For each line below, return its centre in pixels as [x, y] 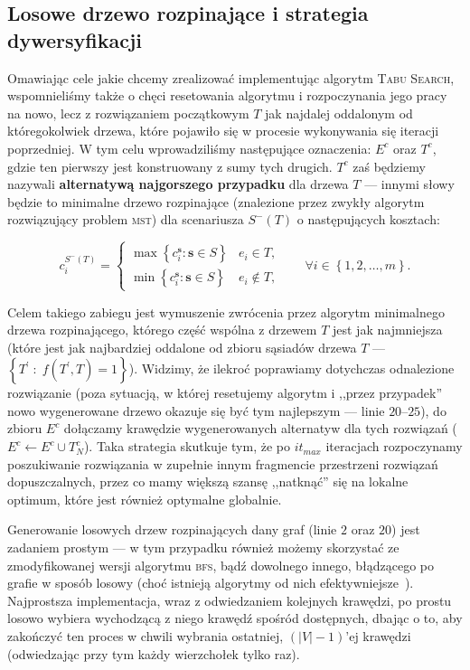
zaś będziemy [389, 166]
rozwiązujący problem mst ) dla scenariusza [126, 219]
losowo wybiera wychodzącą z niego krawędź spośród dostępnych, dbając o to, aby [235, 618]
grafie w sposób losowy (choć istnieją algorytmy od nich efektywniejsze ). [211, 583]
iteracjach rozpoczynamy [394, 446]
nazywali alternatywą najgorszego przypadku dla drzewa [178, 184]
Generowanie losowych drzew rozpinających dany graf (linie [172, 529]
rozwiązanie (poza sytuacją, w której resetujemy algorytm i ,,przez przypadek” [225, 393]
